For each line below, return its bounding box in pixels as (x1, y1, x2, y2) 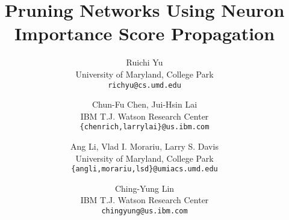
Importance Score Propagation (14, 21, 275, 46)
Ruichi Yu (126, 56, 163, 69)
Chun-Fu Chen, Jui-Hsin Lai (92, 98, 197, 111)
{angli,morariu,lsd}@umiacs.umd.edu (71, 165, 218, 174)
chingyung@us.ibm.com (101, 207, 188, 216)
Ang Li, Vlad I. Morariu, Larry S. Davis (70, 140, 219, 152)
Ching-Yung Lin (114, 182, 175, 194)
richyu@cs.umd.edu (108, 81, 181, 90)
